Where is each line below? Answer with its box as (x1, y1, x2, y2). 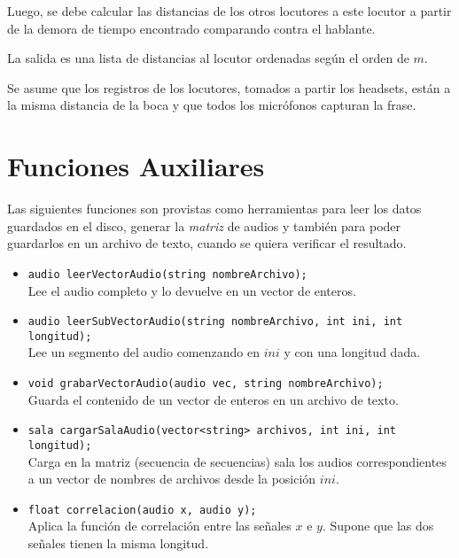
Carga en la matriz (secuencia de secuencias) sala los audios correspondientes (27, 452, 447, 470)
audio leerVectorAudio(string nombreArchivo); (27, 267, 307, 281)
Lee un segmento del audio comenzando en (27, 343, 260, 361)
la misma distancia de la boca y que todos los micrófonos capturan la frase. (7, 96, 416, 114)
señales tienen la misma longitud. (27, 534, 209, 553)
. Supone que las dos (322, 516, 434, 535)
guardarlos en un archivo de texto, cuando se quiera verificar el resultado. (7, 234, 407, 252)
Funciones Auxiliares (7, 148, 265, 184)
